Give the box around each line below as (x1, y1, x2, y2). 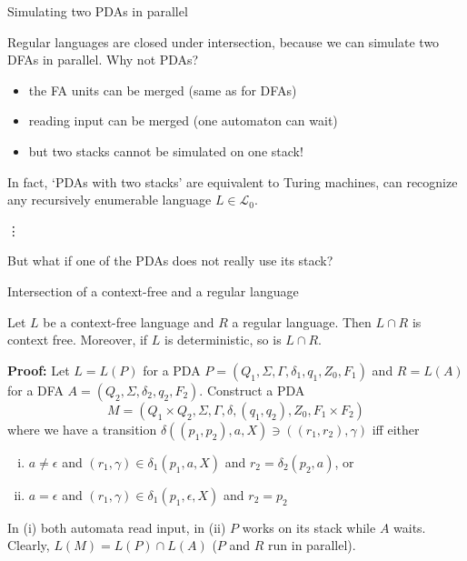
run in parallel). (268, 536, 356, 555)
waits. (393, 517, 426, 536)
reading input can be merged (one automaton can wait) (28, 111, 338, 130)
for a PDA (143, 360, 201, 379)
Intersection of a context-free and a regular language (7, 281, 299, 300)
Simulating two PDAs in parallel (7, 2, 188, 20)
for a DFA (7, 380, 64, 399)
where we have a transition (7, 419, 157, 438)
